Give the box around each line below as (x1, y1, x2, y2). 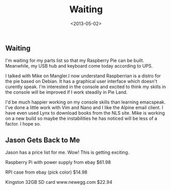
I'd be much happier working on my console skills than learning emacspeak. (5, 99, 166, 105)
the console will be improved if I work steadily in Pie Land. (5, 89, 128, 95)
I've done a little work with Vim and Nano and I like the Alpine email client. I (5, 104, 163, 111)
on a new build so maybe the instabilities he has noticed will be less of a (5, 115, 158, 121)
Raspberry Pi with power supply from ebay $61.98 (5, 159, 111, 165)
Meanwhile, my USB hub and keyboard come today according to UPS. (5, 63, 153, 69)
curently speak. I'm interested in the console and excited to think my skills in (5, 83, 166, 90)
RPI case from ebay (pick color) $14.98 (5, 169, 88, 175)
